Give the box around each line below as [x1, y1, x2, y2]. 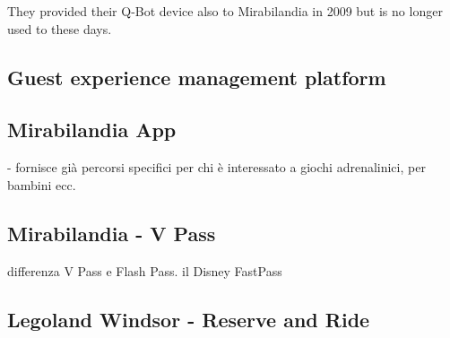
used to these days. [7, 19, 112, 38]
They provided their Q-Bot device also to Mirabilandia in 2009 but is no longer [7, 2, 443, 20]
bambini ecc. [7, 175, 76, 194]
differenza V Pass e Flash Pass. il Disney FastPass [7, 261, 282, 280]
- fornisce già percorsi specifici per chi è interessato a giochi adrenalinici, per [7, 158, 426, 177]
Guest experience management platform [7, 63, 386, 91]
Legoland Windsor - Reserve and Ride [7, 305, 370, 333]
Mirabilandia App [7, 116, 177, 143]
